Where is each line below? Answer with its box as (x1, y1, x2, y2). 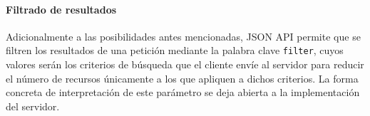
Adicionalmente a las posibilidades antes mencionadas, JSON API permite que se (6, 28, 361, 43)
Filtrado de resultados (6, 1, 117, 16)
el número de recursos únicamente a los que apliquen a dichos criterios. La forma (6, 70, 359, 85)
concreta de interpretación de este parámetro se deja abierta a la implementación (6, 85, 360, 100)
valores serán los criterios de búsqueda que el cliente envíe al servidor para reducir (6, 57, 364, 72)
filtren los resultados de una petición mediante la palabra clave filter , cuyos (6, 43, 344, 58)
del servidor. (6, 98, 60, 113)
